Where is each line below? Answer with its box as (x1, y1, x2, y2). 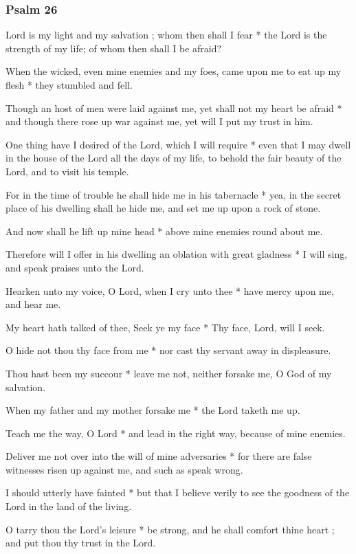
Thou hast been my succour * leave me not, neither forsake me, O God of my (5, 366, 332, 380)
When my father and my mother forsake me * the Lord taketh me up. (5, 403, 300, 417)
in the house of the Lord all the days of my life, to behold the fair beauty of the (5, 151, 342, 165)
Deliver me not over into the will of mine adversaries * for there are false (5, 449, 312, 463)
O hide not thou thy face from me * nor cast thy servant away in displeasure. (5, 343, 331, 357)
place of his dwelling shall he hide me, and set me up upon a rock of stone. (5, 201, 321, 215)
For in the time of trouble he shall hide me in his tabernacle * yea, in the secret (5, 187, 342, 201)
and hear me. (5, 297, 61, 311)
